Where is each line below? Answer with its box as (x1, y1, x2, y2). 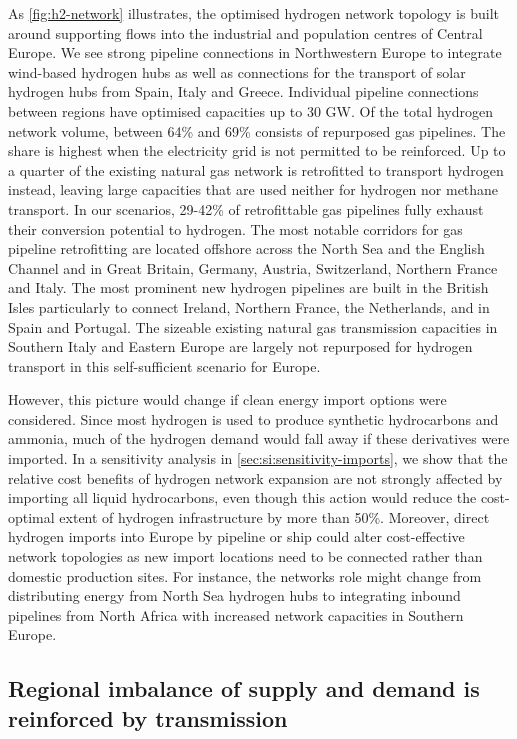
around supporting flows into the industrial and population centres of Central (8, 22, 483, 43)
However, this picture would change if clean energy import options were (8, 389, 447, 410)
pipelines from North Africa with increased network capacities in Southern (8, 604, 464, 625)
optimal (8, 506, 55, 527)
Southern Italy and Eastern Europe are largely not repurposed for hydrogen (8, 336, 473, 357)
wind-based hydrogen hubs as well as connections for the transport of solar (8, 61, 466, 82)
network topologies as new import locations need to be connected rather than (8, 546, 483, 567)
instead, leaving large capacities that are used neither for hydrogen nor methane (8, 179, 499, 200)
